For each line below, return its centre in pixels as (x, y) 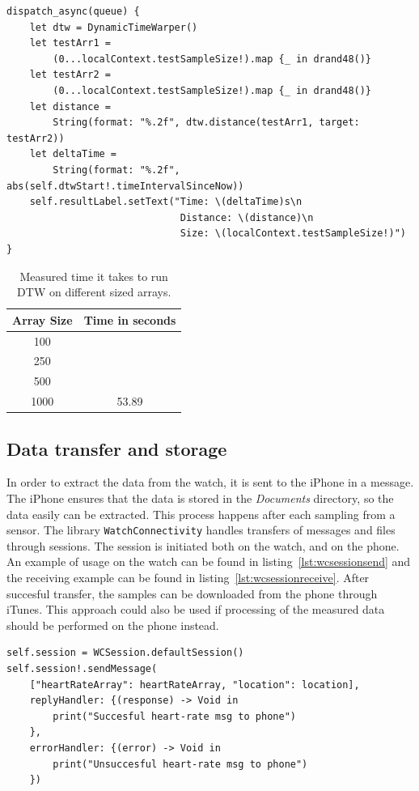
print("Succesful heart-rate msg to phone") (174, 716)
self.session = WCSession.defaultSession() (125, 653)
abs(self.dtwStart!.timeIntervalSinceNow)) (125, 186)
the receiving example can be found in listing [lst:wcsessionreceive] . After (188, 577)
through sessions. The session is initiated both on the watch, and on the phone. (203, 545)
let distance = (70, 106)
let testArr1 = (70, 43)
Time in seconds (130, 319)
